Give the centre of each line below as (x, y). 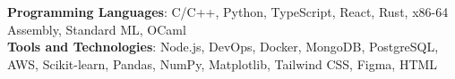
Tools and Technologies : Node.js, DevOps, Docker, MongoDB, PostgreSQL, (223, 47)
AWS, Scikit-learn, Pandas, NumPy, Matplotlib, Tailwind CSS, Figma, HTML (223, 63)
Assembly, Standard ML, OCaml (97, 29)
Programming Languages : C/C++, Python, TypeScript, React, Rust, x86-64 (228, 12)
